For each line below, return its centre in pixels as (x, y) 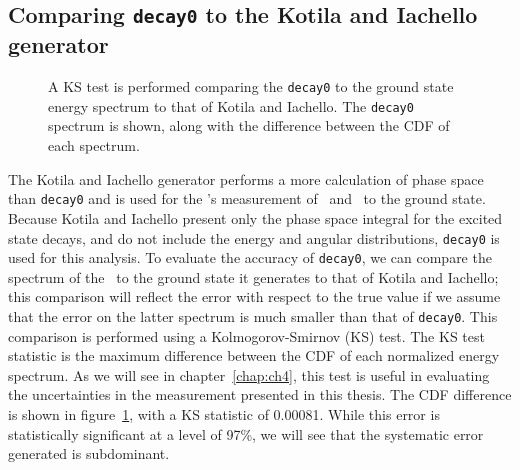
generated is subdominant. (89, 453)
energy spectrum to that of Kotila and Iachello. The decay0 (231, 105)
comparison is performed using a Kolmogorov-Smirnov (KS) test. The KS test (246, 335)
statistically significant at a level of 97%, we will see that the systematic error (246, 433)
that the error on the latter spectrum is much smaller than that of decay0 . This (253, 316)
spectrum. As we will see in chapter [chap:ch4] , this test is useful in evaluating (249, 374)
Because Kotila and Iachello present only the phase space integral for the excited (255, 217)
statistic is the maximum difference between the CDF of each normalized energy (254, 355)
